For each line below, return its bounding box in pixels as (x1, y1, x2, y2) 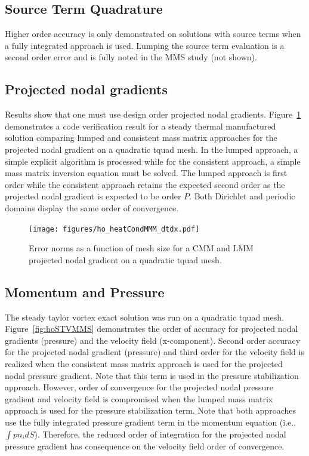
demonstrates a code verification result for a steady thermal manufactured (5, 119, 276, 132)
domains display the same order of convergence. (5, 201, 179, 214)
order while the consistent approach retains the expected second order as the (5, 178, 285, 190)
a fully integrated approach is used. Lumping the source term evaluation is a (5, 39, 285, 51)
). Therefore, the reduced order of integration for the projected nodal (34, 427, 286, 440)
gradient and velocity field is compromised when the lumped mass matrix (5, 392, 273, 405)
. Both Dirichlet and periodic (189, 190, 295, 202)
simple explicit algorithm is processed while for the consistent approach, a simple (5, 155, 301, 167)
